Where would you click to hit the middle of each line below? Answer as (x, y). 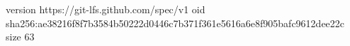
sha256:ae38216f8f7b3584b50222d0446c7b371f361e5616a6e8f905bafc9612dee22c (175, 23)
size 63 (20, 37)
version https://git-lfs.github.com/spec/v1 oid (106, 9)
